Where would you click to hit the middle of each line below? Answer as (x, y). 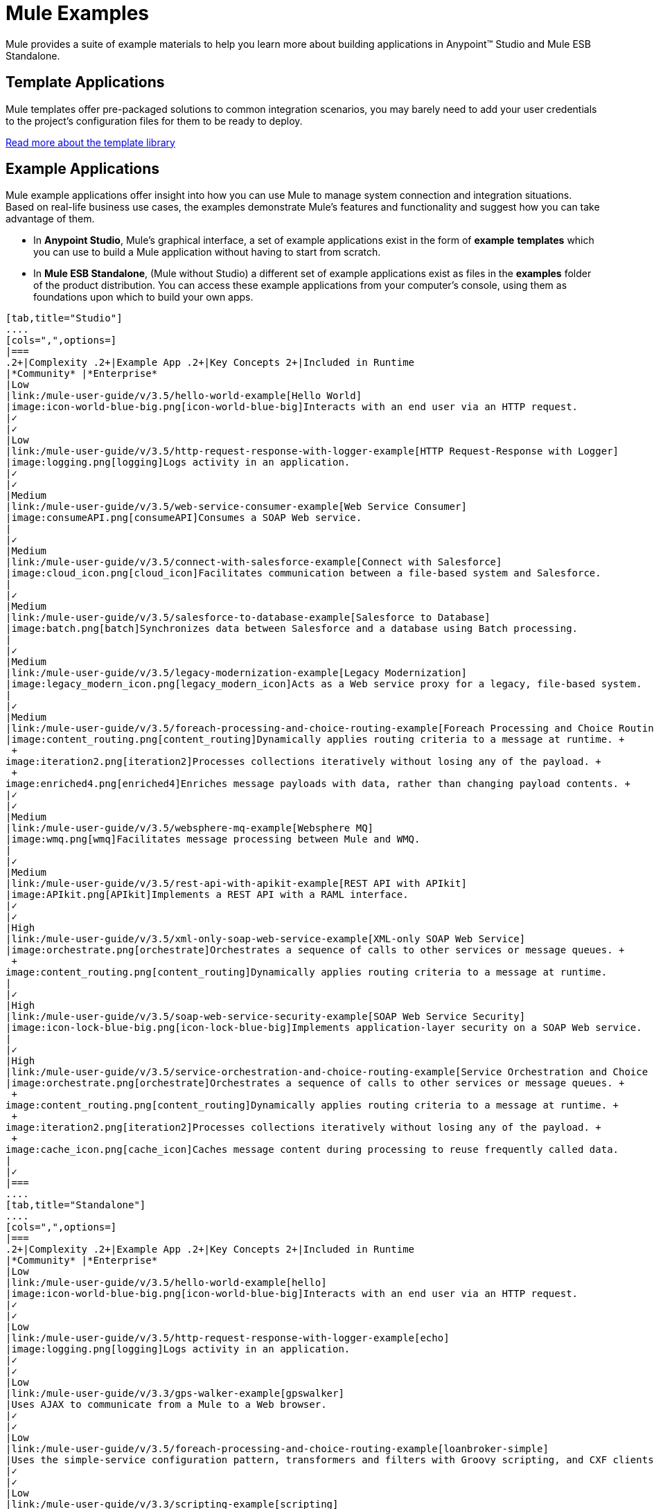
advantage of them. (50, 219)
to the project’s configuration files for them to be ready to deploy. (154, 121)
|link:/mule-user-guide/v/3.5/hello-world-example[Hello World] (184, 396)
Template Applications (85, 82)
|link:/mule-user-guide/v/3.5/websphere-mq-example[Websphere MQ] (190, 828)
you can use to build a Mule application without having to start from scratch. (207, 252)
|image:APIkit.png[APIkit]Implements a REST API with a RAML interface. (207, 895)
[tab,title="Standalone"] (76, 1205)
